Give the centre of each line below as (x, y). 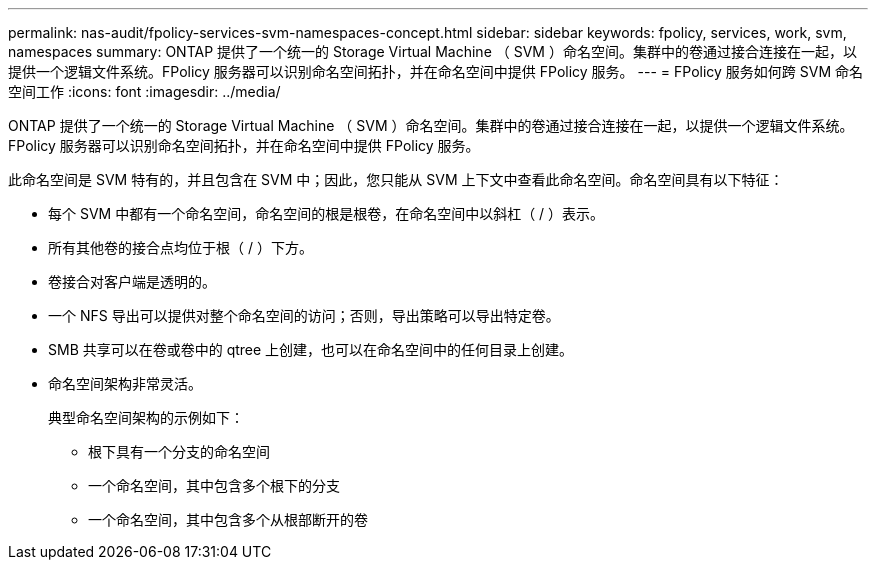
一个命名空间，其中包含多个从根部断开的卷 (228, 519)
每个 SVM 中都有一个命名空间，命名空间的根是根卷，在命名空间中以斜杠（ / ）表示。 (326, 213)
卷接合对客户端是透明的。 (132, 281)
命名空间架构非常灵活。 (125, 383)
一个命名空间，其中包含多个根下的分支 (214, 485)
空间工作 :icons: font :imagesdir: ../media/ (144, 91)
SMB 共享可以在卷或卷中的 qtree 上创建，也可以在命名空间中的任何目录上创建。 (311, 349)
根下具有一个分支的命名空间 (179, 451)
